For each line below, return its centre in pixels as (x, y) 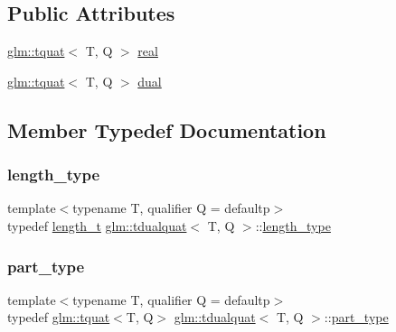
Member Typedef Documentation (167, 129)
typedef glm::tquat (59, 317)
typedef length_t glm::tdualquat (97, 225)
